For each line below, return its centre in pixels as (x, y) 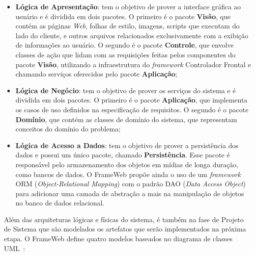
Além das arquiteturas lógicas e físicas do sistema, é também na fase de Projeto (124, 219)
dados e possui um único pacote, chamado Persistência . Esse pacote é (123, 155)
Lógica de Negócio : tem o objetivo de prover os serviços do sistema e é (126, 90)
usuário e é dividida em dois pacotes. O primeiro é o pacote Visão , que (123, 16)
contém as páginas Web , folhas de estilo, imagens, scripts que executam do (127, 26)
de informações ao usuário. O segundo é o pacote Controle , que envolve (125, 45)
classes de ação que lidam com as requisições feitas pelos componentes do (126, 54)
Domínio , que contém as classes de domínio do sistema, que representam (126, 119)
